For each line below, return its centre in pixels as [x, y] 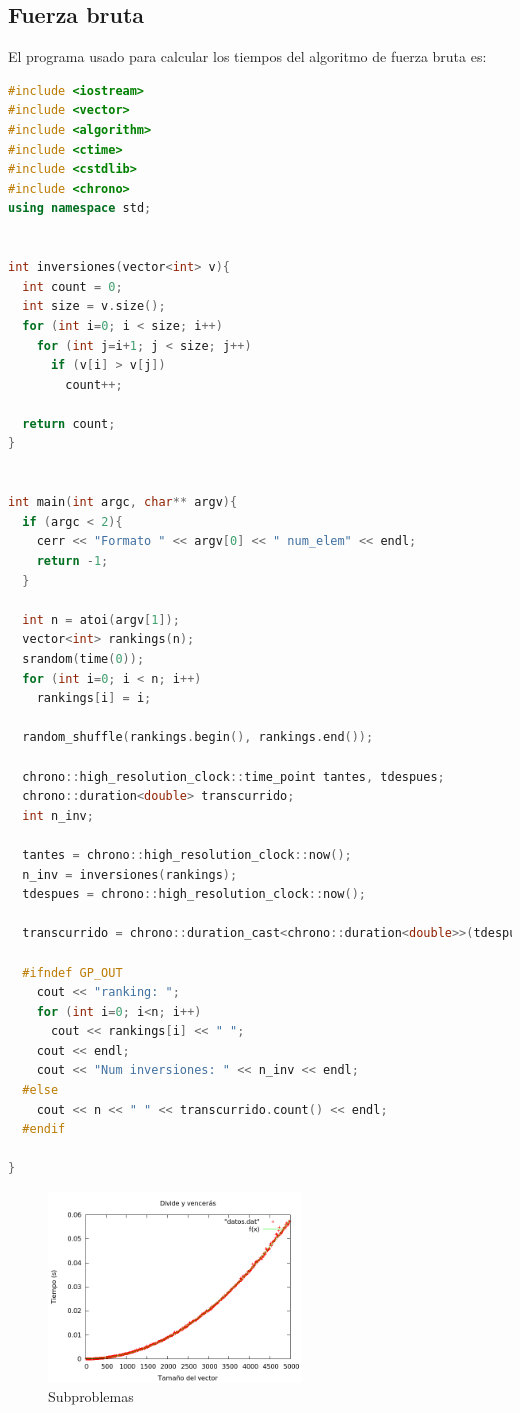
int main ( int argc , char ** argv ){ [123, 502]
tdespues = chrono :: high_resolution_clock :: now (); [194, 894]
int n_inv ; [58, 815]
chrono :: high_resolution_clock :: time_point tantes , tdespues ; [233, 776]
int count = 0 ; [72, 286]
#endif [44, 1129]
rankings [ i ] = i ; [94, 698]
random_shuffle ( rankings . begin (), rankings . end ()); [198, 737]
